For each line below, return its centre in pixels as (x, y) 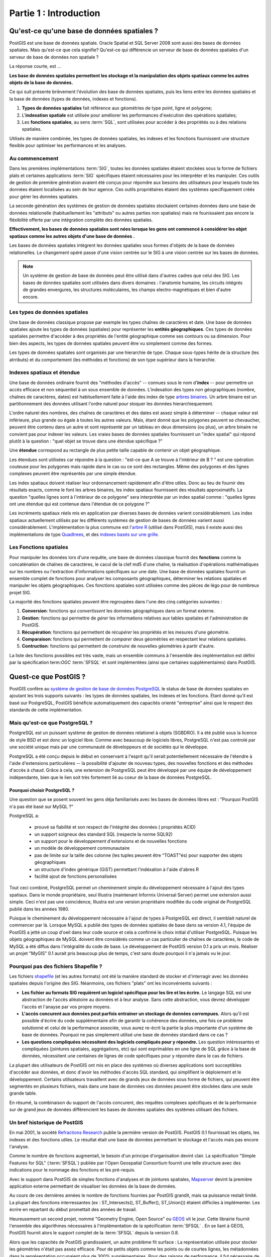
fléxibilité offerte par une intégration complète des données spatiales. (81, 220)
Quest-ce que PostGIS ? (47, 677)
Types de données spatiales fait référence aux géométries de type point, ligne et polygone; (117, 108)
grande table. (23, 1093)
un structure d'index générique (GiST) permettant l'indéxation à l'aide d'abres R (117, 869)
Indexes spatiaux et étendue (45, 373)
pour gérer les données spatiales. (44, 197)
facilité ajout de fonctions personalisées (76, 876)
